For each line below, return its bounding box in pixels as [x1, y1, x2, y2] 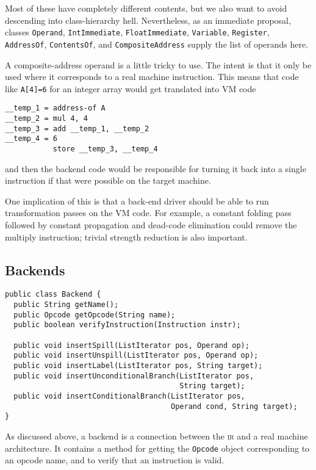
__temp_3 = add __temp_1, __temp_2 [5, 124, 149, 133]
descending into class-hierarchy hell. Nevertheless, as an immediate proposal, [5, 13, 291, 26]
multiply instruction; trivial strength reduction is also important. [5, 230, 248, 243]
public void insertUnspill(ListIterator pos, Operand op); [13, 351, 259, 360]
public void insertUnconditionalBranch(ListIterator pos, [13, 371, 254, 380]
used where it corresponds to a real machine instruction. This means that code [5, 70, 299, 83]
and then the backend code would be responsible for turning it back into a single [5, 162, 306, 175]
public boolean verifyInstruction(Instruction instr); [13, 320, 241, 330]
